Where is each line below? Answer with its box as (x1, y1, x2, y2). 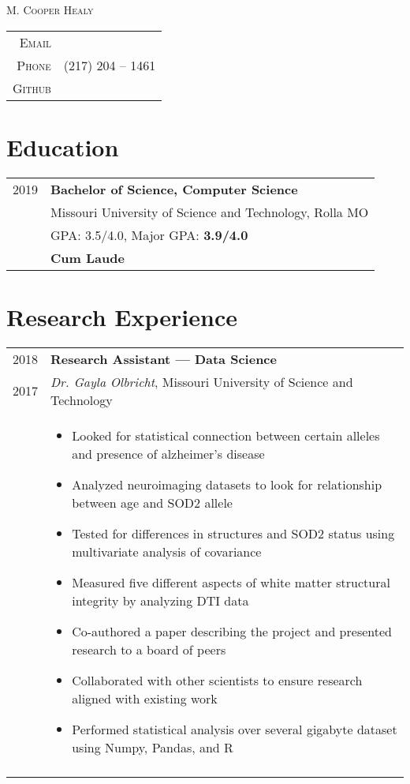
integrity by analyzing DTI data (72, 591, 249, 610)
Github (13, 78, 51, 97)
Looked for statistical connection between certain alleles (72, 426, 380, 445)
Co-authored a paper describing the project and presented (72, 621, 392, 640)
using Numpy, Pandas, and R (72, 737, 233, 756)
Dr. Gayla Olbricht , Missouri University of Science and (50, 372, 353, 391)
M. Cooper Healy (6, 2, 94, 17)
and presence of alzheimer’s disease (72, 444, 265, 463)
